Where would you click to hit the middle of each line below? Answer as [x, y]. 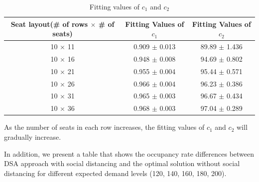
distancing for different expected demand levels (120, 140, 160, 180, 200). [115, 173]
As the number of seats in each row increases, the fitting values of [104, 127]
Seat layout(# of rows [49, 24]
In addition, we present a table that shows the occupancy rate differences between [129, 153]
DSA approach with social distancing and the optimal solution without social [122, 163]
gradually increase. [33, 136]
